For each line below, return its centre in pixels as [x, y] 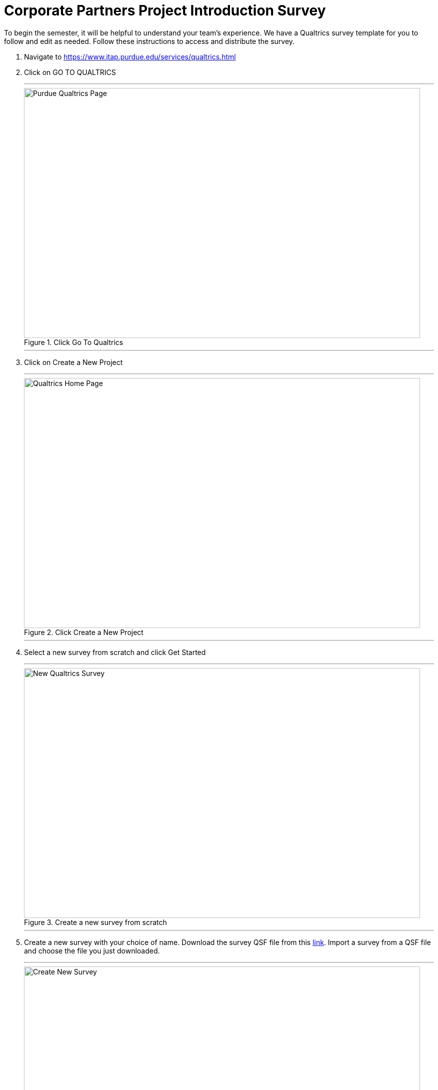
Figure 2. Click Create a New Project [84, 632]
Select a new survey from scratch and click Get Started [115, 652]
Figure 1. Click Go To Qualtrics [74, 342]
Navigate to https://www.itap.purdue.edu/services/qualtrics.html [130, 56]
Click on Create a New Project [73, 362]
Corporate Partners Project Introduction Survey [165, 10]
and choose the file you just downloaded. [92, 950]
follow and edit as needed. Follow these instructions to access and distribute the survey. [149, 41]
